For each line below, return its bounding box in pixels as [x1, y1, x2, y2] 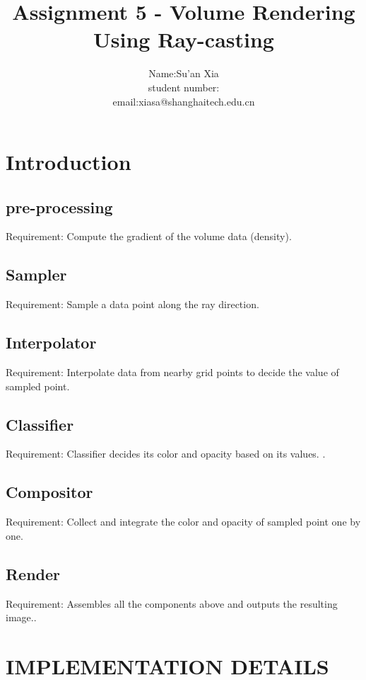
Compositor [6, 481, 93, 503]
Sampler [6, 263, 67, 285]
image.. [6, 610, 37, 625]
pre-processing [6, 195, 113, 217]
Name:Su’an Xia [148, 66, 219, 81]
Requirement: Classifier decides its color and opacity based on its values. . [6, 446, 326, 461]
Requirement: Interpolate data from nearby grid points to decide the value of [6, 365, 339, 380]
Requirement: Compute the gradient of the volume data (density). [6, 229, 292, 244]
